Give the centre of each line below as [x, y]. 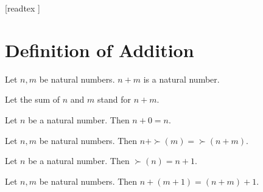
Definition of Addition [100, 50]
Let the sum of [33, 99]
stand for [114, 99]
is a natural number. [181, 79]
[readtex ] [23, 8]
